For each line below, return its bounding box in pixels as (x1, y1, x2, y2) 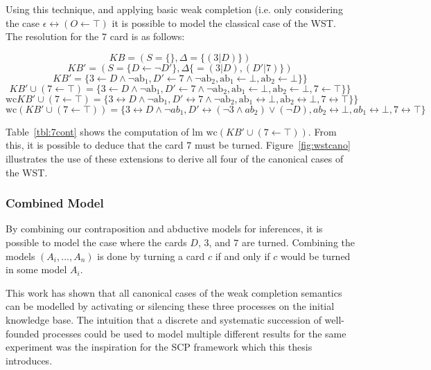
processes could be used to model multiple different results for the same (42, 326, 346, 340)
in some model (6, 262, 67, 277)
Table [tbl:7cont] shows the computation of (6, 124, 189, 138)
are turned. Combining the (241, 234, 355, 249)
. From (308, 124, 337, 138)
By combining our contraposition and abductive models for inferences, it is (6, 221, 323, 236)
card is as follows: (109, 29, 185, 44)
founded (6, 326, 39, 340)
